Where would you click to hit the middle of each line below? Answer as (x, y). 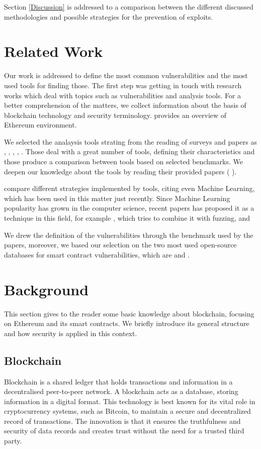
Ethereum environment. (40, 125)
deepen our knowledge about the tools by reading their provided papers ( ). (120, 171)
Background (47, 289)
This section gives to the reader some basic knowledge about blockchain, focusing (129, 313)
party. (13, 441)
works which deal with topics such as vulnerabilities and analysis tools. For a (123, 95)
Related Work (54, 51)
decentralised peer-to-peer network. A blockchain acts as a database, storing (121, 391)
